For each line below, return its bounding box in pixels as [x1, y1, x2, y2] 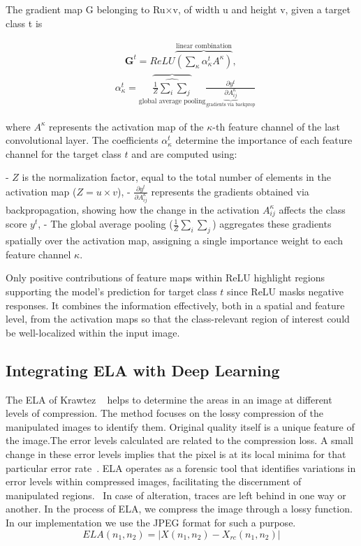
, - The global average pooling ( [38, 216, 173, 231]
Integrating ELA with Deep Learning [6, 359, 280, 381]
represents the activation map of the [49, 119, 204, 133]
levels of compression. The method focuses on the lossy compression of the [6, 406, 323, 420]
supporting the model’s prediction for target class [6, 284, 217, 299]
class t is [6, 15, 43, 30]
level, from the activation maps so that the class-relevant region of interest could [6, 311, 350, 326]
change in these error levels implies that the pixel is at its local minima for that [6, 447, 346, 462]
